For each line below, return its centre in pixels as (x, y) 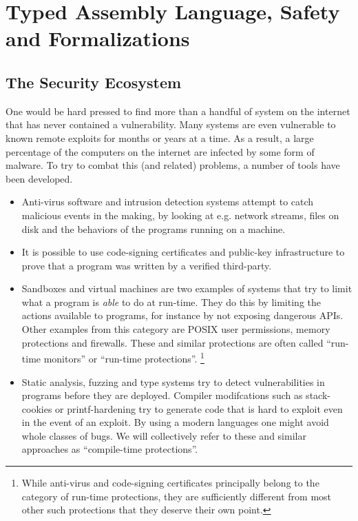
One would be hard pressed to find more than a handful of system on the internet (178, 111)
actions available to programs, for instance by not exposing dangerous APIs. (182, 315)
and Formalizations (98, 38)
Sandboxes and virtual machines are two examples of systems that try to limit (187, 288)
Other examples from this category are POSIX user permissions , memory (176, 329)
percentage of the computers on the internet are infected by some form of (160, 151)
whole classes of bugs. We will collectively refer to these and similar (164, 435)
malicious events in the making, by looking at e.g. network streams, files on (180, 215)
